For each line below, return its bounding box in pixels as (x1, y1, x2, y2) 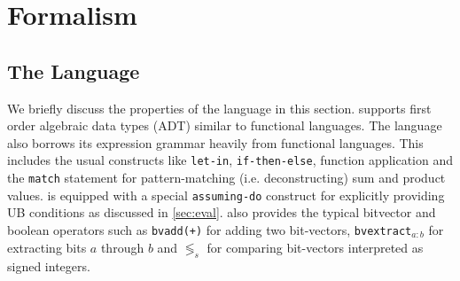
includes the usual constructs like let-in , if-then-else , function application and (7, 151, 453, 169)
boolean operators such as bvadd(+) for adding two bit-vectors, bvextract (7, 220, 412, 238)
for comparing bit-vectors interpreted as (207, 238, 424, 256)
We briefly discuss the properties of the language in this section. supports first (7, 98, 432, 117)
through (100, 238, 144, 256)
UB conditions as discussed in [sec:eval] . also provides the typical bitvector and (7, 203, 436, 222)
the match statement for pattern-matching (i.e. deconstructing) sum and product (7, 168, 446, 187)
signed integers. (7, 257, 90, 276)
